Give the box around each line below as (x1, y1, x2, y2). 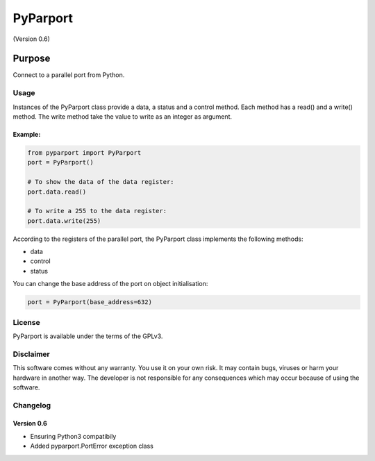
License (12, 317, 41, 327)
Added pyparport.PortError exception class (30, 442, 154, 451)
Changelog (12, 400, 51, 410)
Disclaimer (12, 349, 50, 359)
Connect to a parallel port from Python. (12, 71, 125, 79)
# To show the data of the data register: (27, 178, 174, 186)
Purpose (12, 53, 51, 65)
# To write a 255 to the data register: (27, 207, 167, 215)
